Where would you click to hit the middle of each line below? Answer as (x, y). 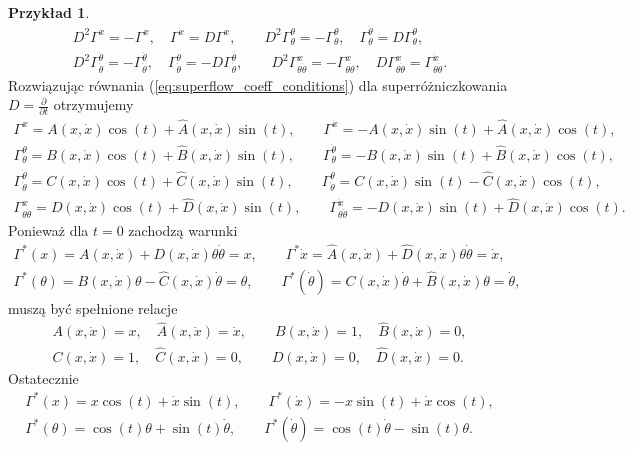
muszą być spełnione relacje (93, 307)
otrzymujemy (93, 104)
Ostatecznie (43, 377)
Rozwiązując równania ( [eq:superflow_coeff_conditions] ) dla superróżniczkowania (258, 84)
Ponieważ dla (48, 229)
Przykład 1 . (49, 12)
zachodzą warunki (183, 229)
